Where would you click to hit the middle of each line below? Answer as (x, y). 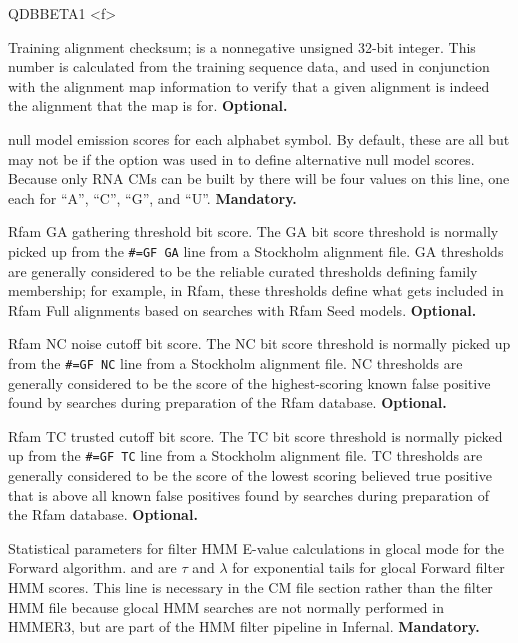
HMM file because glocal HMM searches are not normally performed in (226, 606)
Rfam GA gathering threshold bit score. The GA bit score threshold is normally (253, 231)
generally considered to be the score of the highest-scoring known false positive (249, 382)
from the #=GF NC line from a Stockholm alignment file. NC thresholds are (235, 362)
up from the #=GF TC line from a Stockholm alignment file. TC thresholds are (245, 455)
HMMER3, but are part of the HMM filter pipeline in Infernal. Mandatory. (244, 626)
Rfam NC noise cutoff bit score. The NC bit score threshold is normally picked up (259, 343)
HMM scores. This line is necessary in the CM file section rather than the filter (250, 587)
